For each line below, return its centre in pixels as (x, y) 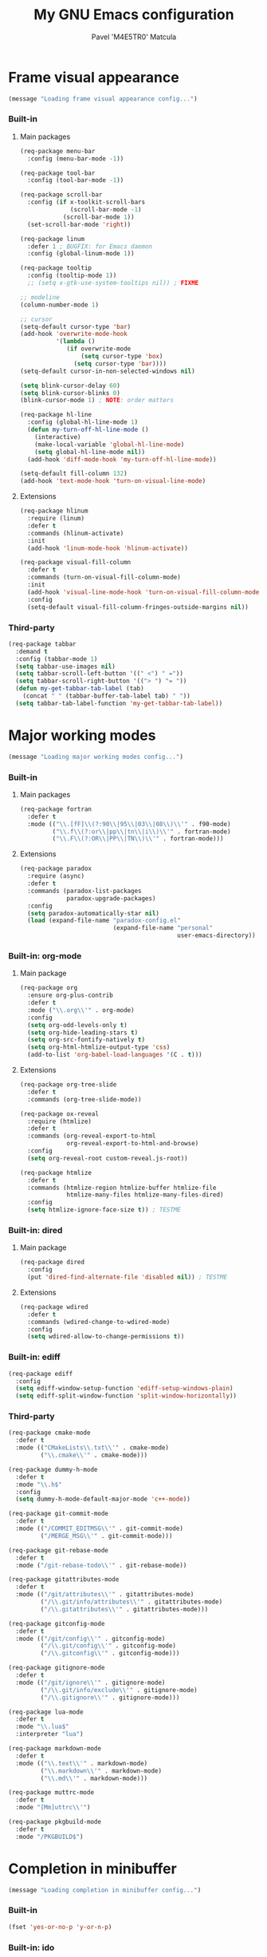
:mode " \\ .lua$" (42, 1727)
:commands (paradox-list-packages (84, 891)
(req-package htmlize (55, 1172)
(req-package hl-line (55, 415)
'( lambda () (75, 342)
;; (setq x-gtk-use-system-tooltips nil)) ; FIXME (113, 283)
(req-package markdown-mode (55, 1749)
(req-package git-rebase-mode (59, 1550)
